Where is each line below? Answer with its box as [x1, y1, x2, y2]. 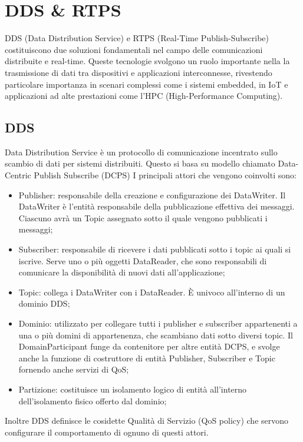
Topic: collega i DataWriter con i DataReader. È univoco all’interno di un [18, 285, 285, 298]
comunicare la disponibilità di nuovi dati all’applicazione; [18, 266, 225, 278]
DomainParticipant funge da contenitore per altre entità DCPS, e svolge [18, 340, 280, 353]
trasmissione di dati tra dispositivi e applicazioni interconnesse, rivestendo [5, 66, 272, 78]
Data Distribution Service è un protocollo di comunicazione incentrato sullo [5, 145, 278, 158]
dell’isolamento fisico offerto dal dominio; [18, 394, 167, 407]
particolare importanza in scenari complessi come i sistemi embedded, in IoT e [5, 78, 288, 90]
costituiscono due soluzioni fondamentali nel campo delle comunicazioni [5, 43, 263, 55]
